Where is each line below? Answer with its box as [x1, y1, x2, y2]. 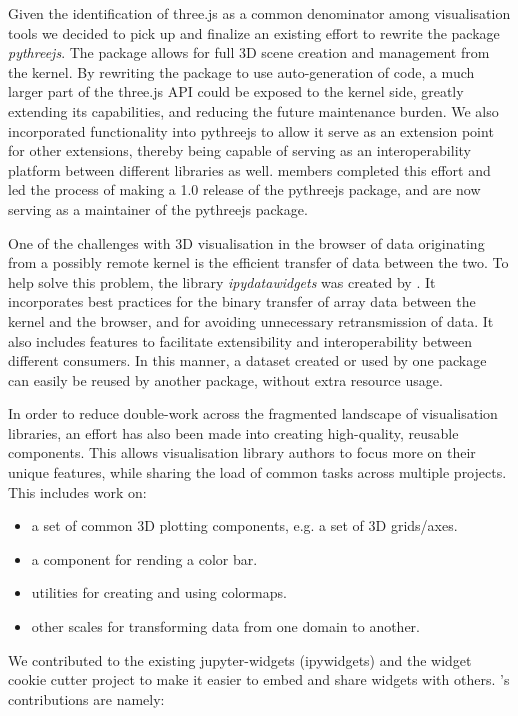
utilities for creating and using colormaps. [31, 582, 287, 603]
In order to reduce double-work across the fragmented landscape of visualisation [8, 403, 498, 424]
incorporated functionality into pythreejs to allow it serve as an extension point [8, 120, 494, 141]
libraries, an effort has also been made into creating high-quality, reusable [8, 422, 459, 443]
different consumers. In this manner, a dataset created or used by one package [8, 350, 487, 371]
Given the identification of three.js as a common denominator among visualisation [8, 3, 511, 23]
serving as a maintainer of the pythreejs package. [8, 198, 308, 219]
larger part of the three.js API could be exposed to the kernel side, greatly [8, 81, 464, 102]
